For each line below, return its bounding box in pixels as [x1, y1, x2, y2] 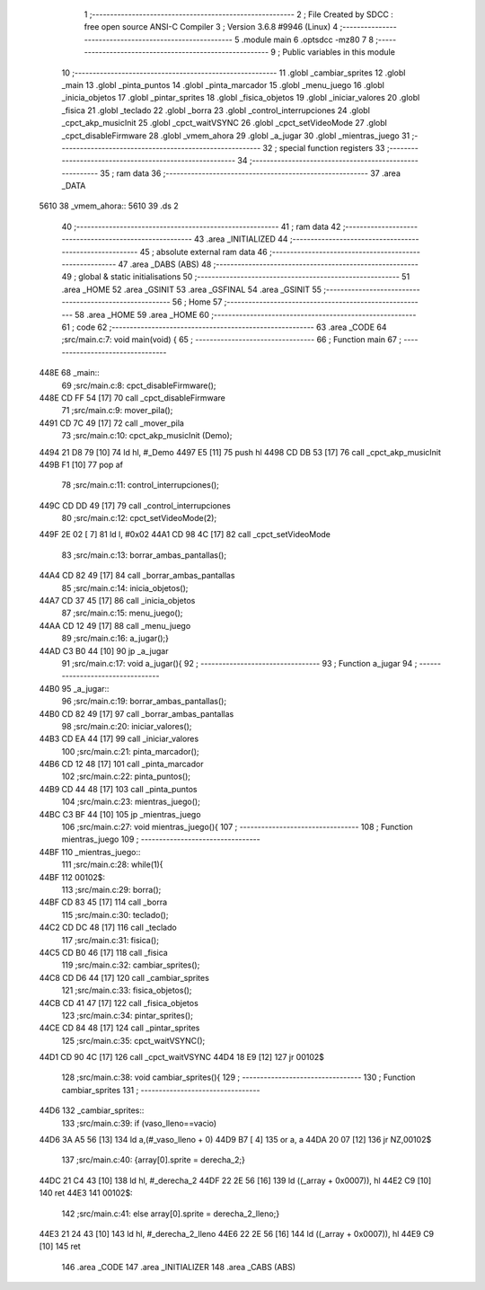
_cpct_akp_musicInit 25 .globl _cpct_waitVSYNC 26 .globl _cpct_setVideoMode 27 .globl [61, 118, 388, 128]
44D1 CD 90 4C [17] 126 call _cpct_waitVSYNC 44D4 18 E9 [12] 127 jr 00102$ [39, 1052, 325, 1063]
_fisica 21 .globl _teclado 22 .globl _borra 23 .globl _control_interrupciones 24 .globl [61, 104, 370, 116]
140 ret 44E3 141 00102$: [39, 1188, 134, 1198]
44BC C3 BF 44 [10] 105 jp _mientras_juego [39, 808, 201, 819]
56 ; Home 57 [172, 296, 223, 307]
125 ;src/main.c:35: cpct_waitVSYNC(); [61, 1035, 206, 1046]
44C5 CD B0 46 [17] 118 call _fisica [39, 947, 168, 958]
